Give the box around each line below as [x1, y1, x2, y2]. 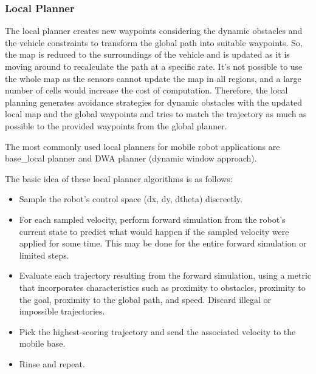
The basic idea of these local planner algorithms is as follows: [5, 172, 233, 185]
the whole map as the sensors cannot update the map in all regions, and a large [5, 72, 301, 84]
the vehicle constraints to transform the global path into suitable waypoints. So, [5, 36, 303, 49]
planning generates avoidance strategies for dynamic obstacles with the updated [5, 95, 302, 108]
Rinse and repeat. [19, 357, 85, 370]
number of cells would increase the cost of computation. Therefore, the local [5, 84, 288, 97]
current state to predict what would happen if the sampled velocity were [19, 225, 289, 237]
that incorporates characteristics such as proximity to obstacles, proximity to [19, 280, 306, 293]
